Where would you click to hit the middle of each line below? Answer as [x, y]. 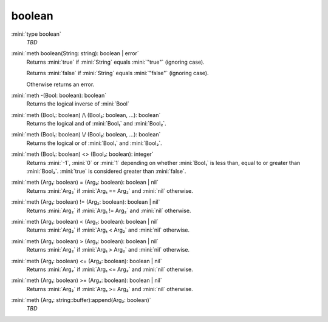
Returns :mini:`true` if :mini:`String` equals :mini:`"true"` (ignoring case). [115, 62]
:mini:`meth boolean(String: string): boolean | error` [75, 53]
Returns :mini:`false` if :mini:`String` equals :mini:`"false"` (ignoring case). [118, 73]
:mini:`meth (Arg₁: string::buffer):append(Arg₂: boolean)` [81, 300]
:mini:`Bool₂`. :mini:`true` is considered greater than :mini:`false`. [106, 171]
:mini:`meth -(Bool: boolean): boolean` [59, 95]
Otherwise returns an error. [60, 84]
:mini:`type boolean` [36, 34]
